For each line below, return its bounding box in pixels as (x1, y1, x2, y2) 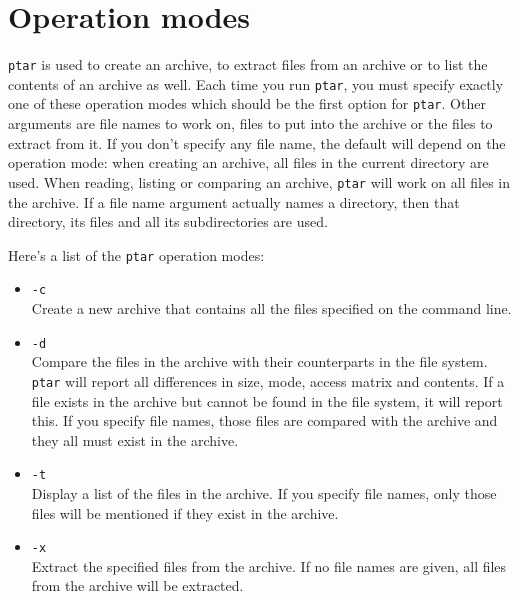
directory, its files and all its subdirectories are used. (8, 211, 328, 232)
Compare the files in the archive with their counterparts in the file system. (31, 351, 488, 372)
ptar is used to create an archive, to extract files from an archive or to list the (8, 54, 488, 75)
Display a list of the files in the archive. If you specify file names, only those (31, 482, 497, 503)
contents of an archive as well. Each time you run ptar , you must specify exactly (8, 73, 504, 94)
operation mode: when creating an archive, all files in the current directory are (8, 152, 489, 173)
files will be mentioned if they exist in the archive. (31, 502, 339, 523)
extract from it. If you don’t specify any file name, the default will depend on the (8, 132, 506, 153)
